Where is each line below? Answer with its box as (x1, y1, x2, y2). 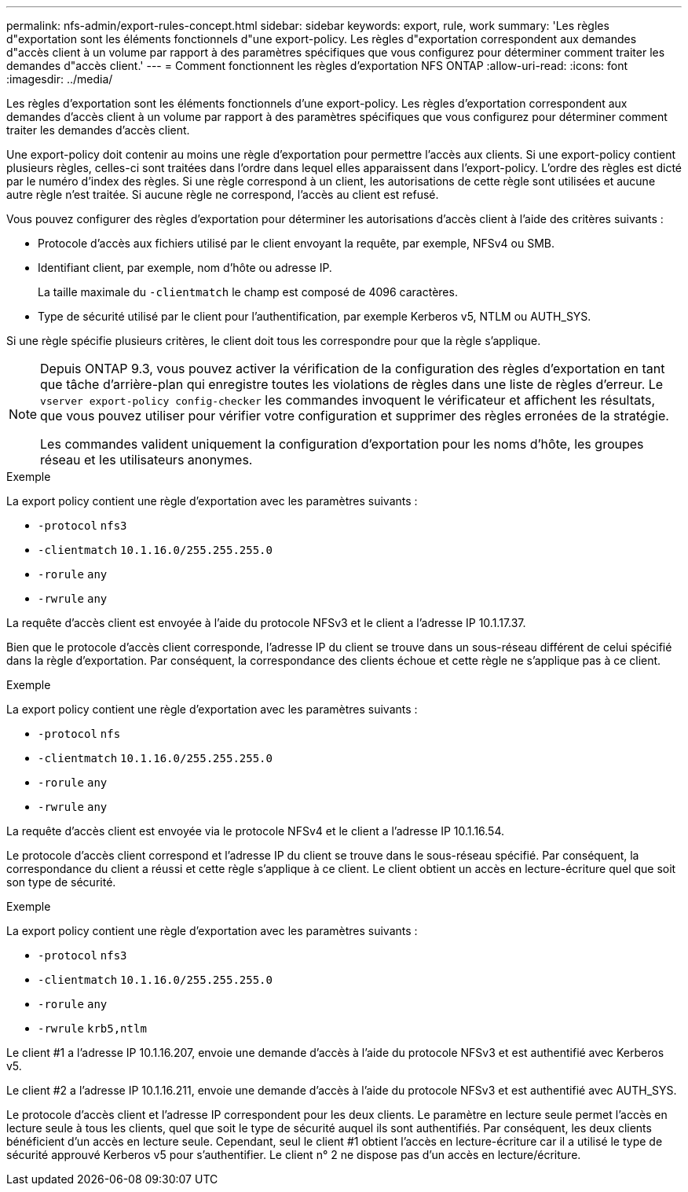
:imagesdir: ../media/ (6, 72, 113, 86)
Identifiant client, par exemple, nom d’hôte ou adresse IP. (38, 261, 332, 274)
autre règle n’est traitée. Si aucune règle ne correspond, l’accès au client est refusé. (6, 188, 439, 201)
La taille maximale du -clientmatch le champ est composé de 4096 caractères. (38, 285, 458, 299)
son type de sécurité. (6, 875, 116, 889)
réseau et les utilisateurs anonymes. (40, 452, 253, 468)
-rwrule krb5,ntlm (38, 1022, 147, 1035)
